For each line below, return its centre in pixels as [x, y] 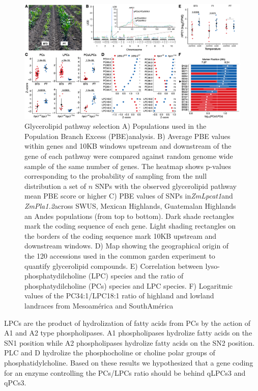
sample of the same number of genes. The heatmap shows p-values [128, 166]
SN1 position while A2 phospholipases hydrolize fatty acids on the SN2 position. [130, 342]
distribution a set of [55, 186]
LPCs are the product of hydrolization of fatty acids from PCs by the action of [127, 323]
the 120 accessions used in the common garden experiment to [120, 255]
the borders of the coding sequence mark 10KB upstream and [121, 235]
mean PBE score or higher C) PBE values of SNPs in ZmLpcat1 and [129, 196]
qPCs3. [15, 383]
